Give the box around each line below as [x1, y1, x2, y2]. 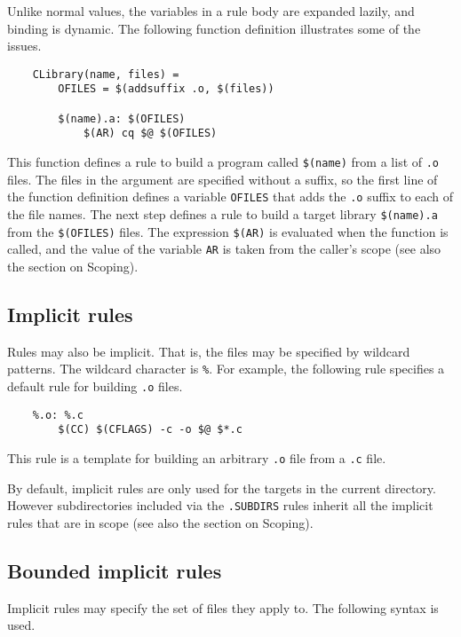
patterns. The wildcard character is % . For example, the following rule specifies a [7, 359, 445, 378]
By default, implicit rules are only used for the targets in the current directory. [7, 478, 436, 497]
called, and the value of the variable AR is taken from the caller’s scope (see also [7, 240, 441, 258]
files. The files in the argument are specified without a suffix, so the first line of [7, 169, 438, 188]
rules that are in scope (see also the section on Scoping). [7, 513, 314, 531]
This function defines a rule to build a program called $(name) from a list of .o [7, 153, 440, 171]
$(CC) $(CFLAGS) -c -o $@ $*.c [58, 423, 242, 436]
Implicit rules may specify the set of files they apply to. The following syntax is [7, 598, 439, 617]
